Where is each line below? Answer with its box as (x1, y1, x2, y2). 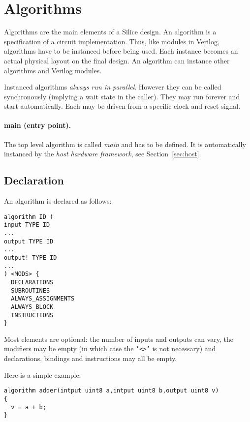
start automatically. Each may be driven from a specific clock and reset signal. (4, 101, 241, 111)
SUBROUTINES (11, 287, 50, 294)
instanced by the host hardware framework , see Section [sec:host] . (4, 149, 201, 159)
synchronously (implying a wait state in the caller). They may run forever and (4, 91, 240, 101)
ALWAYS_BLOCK (11, 303, 54, 310)
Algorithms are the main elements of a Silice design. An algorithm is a (4, 27, 217, 37)
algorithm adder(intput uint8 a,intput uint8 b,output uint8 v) (4, 387, 219, 394)
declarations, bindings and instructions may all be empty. (4, 353, 177, 363)
